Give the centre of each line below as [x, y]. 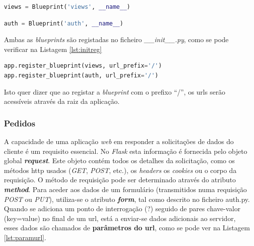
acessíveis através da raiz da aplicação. [62, 101]
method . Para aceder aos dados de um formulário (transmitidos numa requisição [126, 189]
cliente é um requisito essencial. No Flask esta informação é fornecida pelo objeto [126, 151]
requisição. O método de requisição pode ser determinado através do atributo [120, 180]
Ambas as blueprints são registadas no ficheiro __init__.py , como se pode [116, 39]
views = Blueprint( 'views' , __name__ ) [67, 7]
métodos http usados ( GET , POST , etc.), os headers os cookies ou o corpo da [120, 170]
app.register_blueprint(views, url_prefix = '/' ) [83, 66]
